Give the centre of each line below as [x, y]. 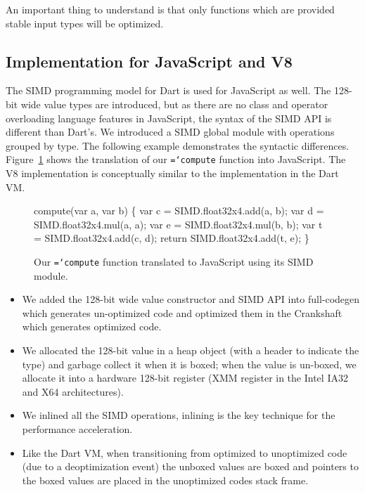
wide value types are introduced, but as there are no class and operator [174, 104]
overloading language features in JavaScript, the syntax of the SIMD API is [169, 118]
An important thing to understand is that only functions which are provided [170, 9]
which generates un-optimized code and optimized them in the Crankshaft [182, 312]
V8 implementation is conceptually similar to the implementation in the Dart [172, 173]
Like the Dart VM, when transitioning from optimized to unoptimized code [185, 452]
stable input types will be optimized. [85, 23]
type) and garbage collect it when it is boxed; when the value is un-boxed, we [189, 364]
